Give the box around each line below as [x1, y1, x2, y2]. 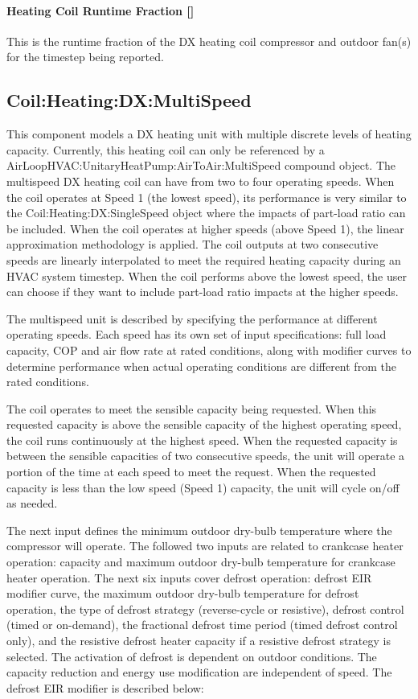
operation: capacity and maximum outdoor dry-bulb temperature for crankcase [6, 553, 395, 570]
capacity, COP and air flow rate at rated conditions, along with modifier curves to [6, 341, 412, 358]
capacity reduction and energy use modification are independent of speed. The [6, 664, 392, 680]
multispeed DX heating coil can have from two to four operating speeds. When [6, 172, 395, 189]
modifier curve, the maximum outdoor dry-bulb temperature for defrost [6, 585, 359, 602]
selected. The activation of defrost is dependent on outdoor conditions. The [6, 648, 377, 664]
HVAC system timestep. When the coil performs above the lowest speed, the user [6, 267, 407, 284]
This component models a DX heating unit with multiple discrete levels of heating [6, 125, 412, 142]
